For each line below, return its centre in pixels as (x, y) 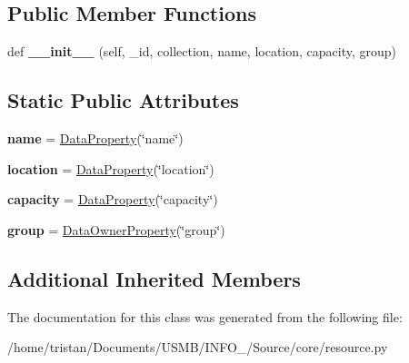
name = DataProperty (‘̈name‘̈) (95, 138)
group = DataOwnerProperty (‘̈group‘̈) (116, 229)
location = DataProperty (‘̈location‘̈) (111, 168)
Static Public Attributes (123, 100)
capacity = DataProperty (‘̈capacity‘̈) (113, 199)
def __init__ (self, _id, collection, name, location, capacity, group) (202, 51)
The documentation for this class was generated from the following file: (205, 316)
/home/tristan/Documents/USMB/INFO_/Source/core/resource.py (198, 347)
